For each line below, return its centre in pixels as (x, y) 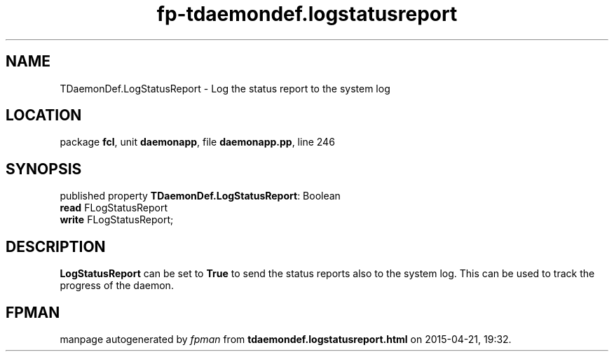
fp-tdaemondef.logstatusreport (307, 14)
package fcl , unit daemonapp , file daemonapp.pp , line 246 (197, 142)
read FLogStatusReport (114, 208)
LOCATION (44, 115)
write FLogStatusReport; (117, 220)
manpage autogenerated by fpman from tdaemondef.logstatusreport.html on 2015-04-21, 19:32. (286, 339)
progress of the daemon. (117, 286)
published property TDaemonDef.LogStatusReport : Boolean (200, 196)
